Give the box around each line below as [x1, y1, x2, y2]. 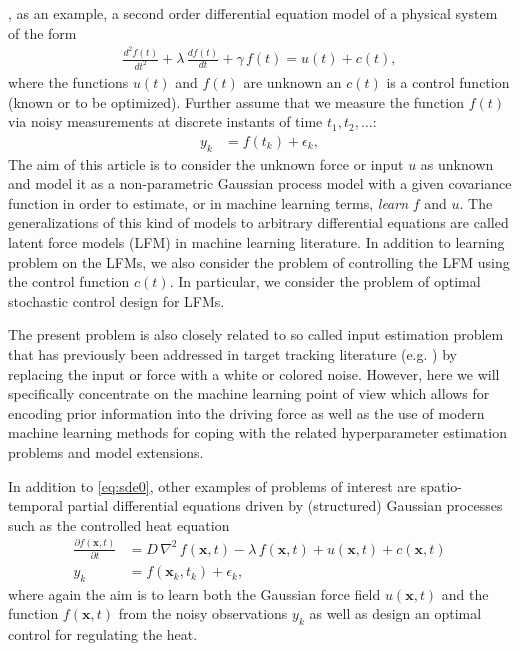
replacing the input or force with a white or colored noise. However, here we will [8, 363, 500, 384]
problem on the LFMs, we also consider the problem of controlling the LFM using [8, 251, 510, 272]
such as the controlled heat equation [8, 514, 230, 535]
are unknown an [243, 72, 342, 93]
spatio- [420, 475, 462, 496]
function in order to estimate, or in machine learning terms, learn [8, 192, 409, 213]
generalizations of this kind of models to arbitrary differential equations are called [8, 212, 509, 233]
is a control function [386, 72, 510, 93]
